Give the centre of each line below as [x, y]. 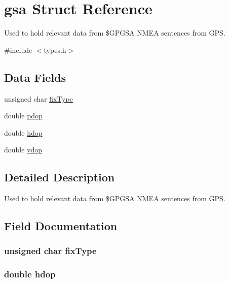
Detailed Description [60, 177]
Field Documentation [61, 226]
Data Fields [35, 77]
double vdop [23, 150]
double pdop [23, 116]
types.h [55, 50]
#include [18, 50]
